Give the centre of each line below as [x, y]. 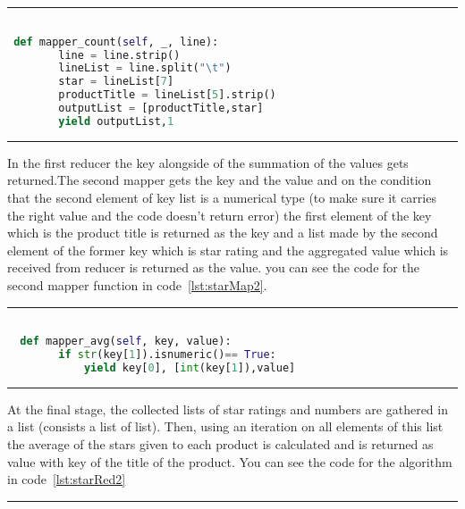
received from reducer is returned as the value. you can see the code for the [213, 267]
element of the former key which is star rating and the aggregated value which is [228, 250]
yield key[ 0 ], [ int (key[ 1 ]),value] [190, 367]
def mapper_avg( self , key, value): [126, 342]
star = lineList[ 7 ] [116, 82]
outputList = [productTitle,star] [161, 108]
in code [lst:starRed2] [67, 479]
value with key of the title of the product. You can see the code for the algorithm [230, 461]
